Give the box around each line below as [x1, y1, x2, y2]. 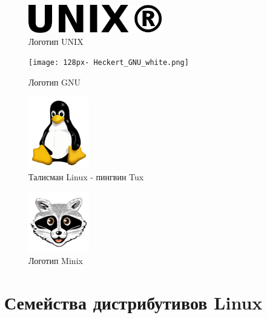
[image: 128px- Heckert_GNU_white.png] [28, 58, 189, 67]
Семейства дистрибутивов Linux [4, 289, 263, 314]
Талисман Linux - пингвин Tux [28, 170, 144, 183]
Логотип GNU [28, 75, 81, 88]
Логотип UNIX [28, 35, 84, 47]
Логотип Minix [28, 254, 83, 267]
